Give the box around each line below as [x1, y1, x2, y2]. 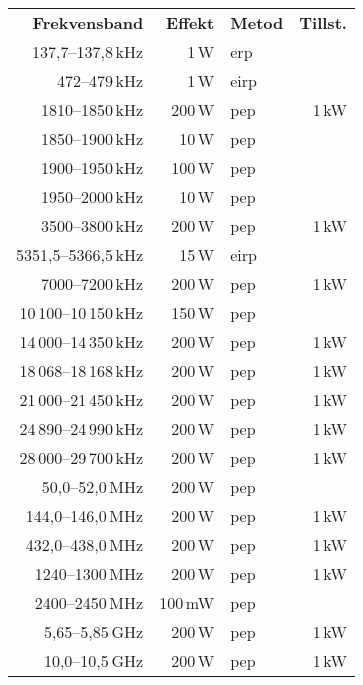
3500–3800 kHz [40, 214, 144, 237]
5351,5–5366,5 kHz [16, 243, 144, 266]
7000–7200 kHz [40, 272, 144, 295]
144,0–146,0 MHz [25, 504, 144, 527]
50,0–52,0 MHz [41, 475, 144, 498]
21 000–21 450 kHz [19, 388, 144, 411]
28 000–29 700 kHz [19, 446, 144, 469]
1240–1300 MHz [34, 562, 144, 585]
